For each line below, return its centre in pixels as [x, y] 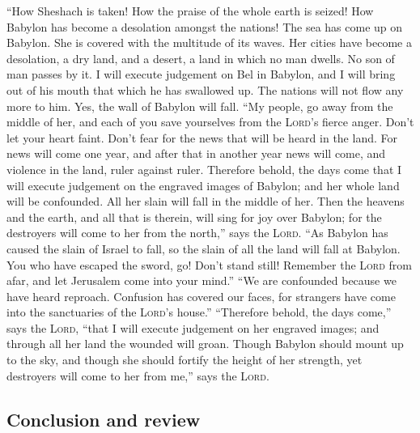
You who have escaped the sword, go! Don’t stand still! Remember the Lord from [209, 264]
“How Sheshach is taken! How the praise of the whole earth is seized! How [190, 11]
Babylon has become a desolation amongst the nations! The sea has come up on [205, 26]
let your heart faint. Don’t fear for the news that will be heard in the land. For [202, 137]
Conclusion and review [104, 419]
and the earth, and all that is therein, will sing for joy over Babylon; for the [194, 216]
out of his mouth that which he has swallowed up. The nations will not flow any [205, 89]
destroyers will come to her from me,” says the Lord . [138, 375]
